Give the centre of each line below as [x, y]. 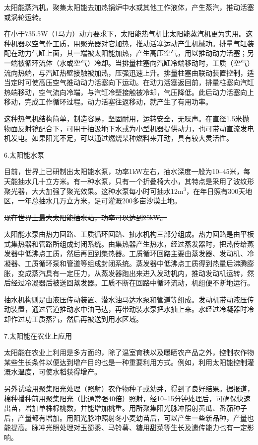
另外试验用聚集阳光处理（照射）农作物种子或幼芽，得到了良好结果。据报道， [129, 388]
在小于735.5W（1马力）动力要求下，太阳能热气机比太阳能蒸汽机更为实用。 [125, 34]
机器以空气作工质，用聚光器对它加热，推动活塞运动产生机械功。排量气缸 [129, 43]
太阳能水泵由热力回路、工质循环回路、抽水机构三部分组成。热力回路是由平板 [129, 234]
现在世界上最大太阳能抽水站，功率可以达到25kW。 [86, 217]
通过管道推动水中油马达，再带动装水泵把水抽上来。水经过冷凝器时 [139, 309]
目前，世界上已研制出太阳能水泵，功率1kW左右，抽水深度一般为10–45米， [124, 171]
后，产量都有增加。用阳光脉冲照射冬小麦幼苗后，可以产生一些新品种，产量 [126, 417]
